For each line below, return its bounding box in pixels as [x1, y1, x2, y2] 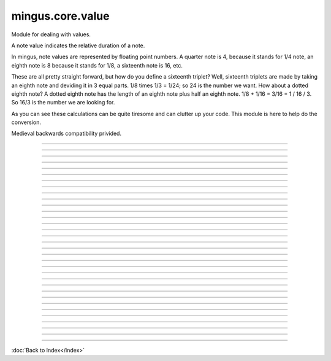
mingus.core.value [11, 9, 110, 23]
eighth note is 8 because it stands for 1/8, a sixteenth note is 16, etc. [11, 61, 183, 69]
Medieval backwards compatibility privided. [11, 130, 122, 138]
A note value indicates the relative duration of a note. [11, 42, 145, 49]
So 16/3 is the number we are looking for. [11, 99, 115, 106]
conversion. [11, 118, 41, 126]
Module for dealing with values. [11, 31, 91, 38]
